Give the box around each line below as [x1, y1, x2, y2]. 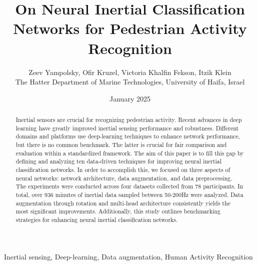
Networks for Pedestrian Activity [13, 18, 247, 38]
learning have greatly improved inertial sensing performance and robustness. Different [15, 123, 239, 132]
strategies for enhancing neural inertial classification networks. [15, 215, 178, 223]
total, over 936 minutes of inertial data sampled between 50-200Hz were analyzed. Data [15, 190, 243, 198]
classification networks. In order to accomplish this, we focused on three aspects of [15, 165, 230, 174]
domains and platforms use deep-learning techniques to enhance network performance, [15, 132, 240, 140]
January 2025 [109, 93, 150, 103]
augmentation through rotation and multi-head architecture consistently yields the [15, 198, 230, 207]
